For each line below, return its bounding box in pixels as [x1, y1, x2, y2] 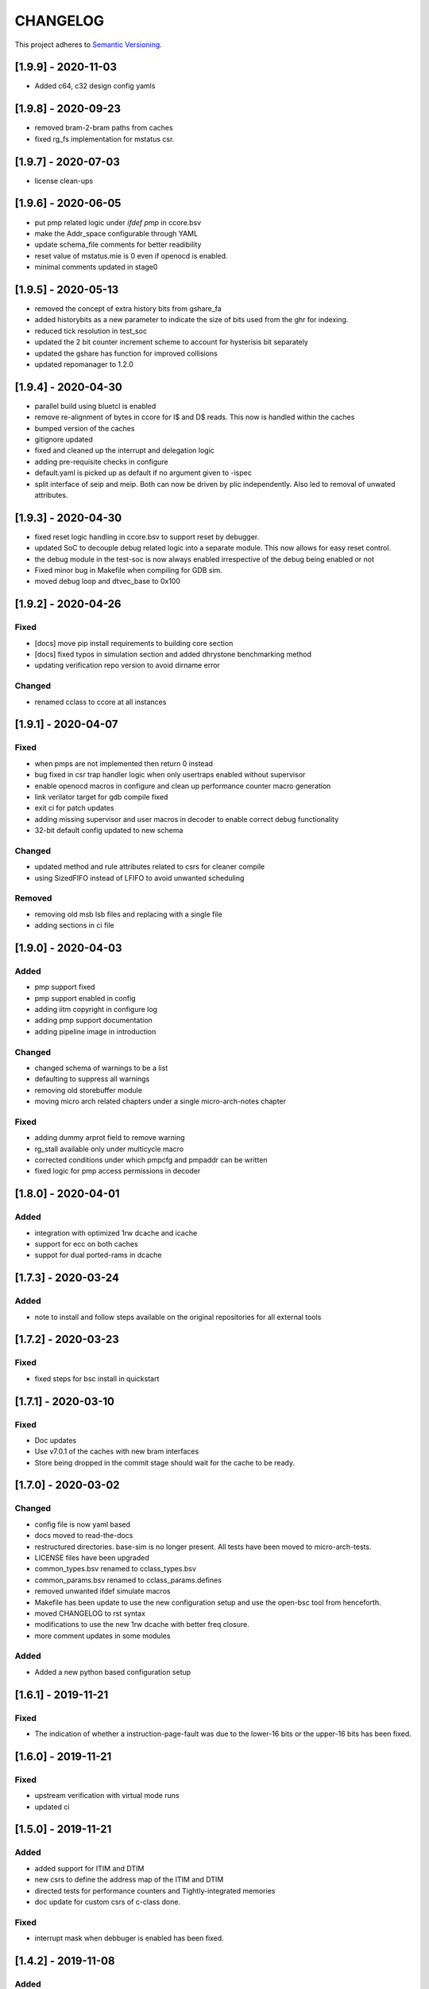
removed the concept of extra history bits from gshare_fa [34, 304, 222, 313]
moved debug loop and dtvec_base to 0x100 [34, 577, 181, 586]
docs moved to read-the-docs [34, 1531, 133, 1540]
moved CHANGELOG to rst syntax [34, 1608, 146, 1618]
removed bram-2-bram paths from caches [34, 123, 174, 133]
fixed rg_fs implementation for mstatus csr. [34, 134, 175, 143]
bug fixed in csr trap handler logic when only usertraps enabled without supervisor [34, 770, 306, 780]
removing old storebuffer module [34, 1085, 143, 1095]
